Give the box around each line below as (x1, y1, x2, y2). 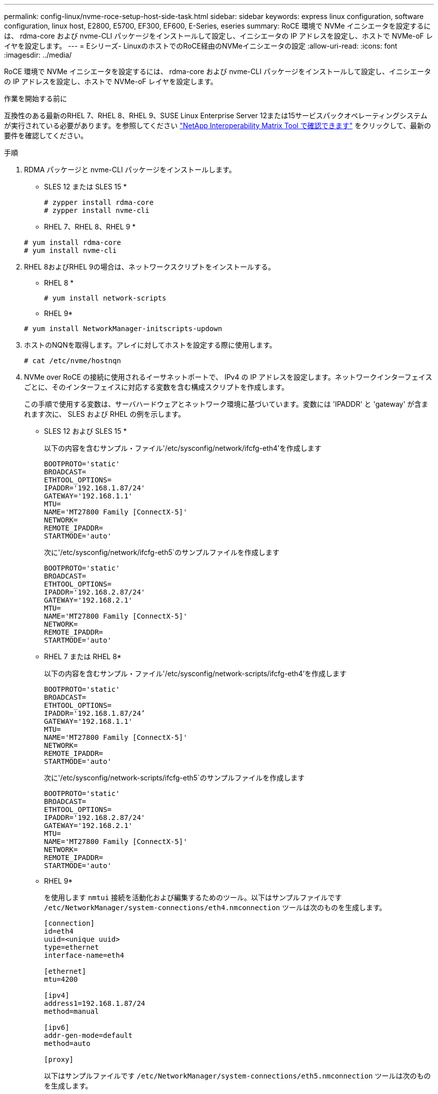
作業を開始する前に (4, 94, 67, 103)
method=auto (44, 1039, 90, 1047)
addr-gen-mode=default (44, 1031, 133, 1039)
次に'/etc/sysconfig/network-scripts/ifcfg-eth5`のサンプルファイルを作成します (44, 773, 305, 782)
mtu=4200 (44, 975, 78, 983)
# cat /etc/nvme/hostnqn (24, 357, 121, 365)
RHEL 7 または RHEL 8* (44, 652, 121, 661)
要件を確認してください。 (4, 131, 88, 140)
